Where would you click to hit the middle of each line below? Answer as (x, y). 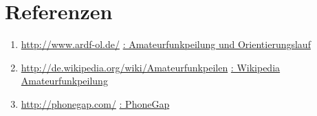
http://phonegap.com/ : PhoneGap (95, 103)
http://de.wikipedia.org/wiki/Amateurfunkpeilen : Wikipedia (151, 67)
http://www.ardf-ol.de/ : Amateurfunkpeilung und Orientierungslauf (166, 44)
